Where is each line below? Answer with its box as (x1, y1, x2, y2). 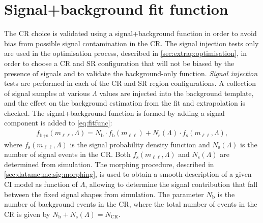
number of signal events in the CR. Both (4, 149, 131, 160)
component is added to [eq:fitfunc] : (4, 117, 112, 128)
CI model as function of (4, 178, 78, 189)
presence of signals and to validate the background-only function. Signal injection (4, 68, 258, 78)
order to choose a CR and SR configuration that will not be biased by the (4, 57, 235, 68)
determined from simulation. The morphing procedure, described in (4, 158, 214, 169)
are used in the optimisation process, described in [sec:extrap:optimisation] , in (4, 48, 247, 58)
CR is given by (4, 208, 50, 219)
